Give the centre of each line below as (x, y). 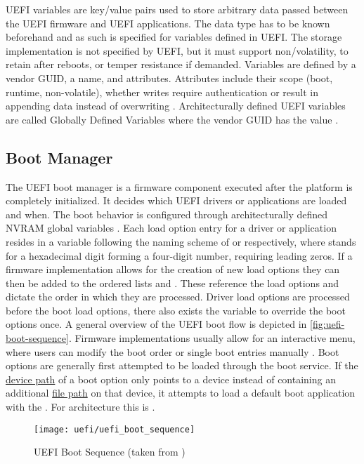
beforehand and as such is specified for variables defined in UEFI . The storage (174, 37)
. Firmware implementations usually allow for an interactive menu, (212, 338)
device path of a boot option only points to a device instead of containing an (171, 379)
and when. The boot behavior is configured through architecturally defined (167, 214)
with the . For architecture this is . (80, 407)
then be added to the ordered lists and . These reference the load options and (173, 283)
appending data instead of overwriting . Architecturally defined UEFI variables (176, 106)
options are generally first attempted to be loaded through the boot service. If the (182, 365)
